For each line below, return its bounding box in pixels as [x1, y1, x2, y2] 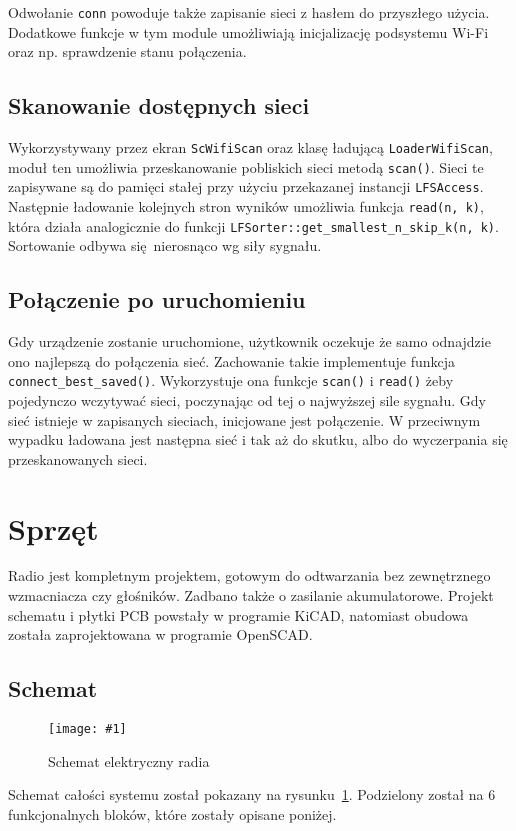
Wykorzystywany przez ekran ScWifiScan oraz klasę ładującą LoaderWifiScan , [8, 137, 493, 158]
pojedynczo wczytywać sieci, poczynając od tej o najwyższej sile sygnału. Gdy [8, 389, 486, 410]
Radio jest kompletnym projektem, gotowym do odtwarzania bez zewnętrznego [8, 565, 491, 586]
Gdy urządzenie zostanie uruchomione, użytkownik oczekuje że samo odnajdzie [8, 331, 491, 352]
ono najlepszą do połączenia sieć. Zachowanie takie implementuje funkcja [8, 350, 456, 371]
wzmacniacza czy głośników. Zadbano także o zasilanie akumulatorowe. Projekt [8, 585, 494, 606]
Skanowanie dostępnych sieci [8, 90, 310, 121]
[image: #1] [48, 722, 127, 737]
